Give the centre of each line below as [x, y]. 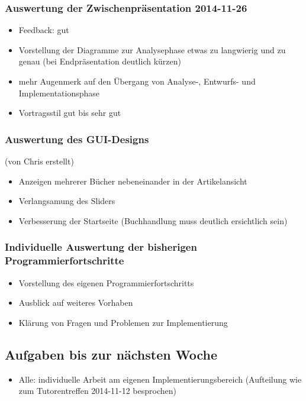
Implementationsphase [59, 93]
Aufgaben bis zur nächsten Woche [111, 354]
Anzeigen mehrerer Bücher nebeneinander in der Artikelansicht [133, 181]
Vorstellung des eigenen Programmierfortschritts [106, 282]
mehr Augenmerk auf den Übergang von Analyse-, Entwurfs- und [137, 81]
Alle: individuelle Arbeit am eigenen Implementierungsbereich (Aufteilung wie [160, 379]
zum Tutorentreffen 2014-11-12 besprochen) [97, 391]
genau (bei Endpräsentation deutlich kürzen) [100, 61]
